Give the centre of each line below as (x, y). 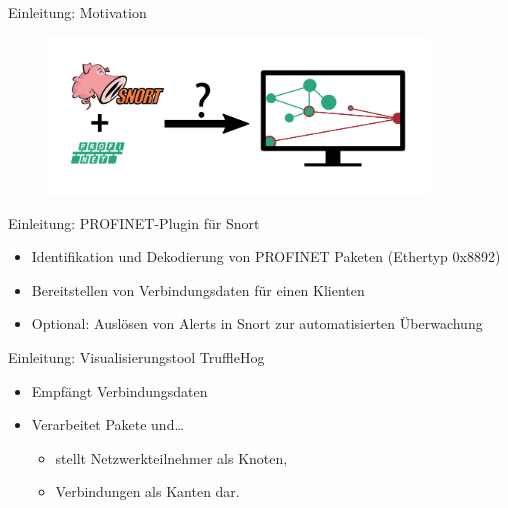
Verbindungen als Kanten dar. (147, 491)
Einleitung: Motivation (77, 12)
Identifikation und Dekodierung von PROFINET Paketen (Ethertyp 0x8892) (266, 256)
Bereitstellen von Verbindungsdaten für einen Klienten (198, 289)
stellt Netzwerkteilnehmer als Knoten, (171, 457)
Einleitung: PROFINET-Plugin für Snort (134, 222)
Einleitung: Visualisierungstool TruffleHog (136, 356)
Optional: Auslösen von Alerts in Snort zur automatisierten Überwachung (257, 323)
